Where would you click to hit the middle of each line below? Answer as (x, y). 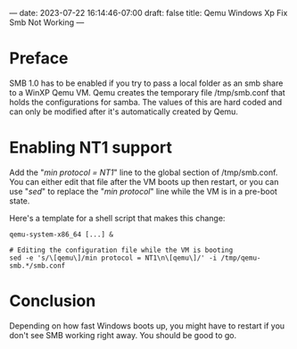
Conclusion (53, 301)
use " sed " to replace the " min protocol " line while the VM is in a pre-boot (144, 191)
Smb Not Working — (47, 22)
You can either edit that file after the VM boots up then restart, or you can (144, 181)
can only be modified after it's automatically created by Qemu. (124, 112)
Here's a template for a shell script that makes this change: (117, 218)
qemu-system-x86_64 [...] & (62, 234)
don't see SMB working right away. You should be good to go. (123, 335)
